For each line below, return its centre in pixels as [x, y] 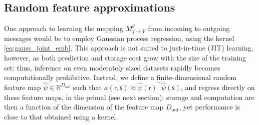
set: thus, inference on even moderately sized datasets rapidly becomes [112, 67]
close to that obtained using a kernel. [61, 116]
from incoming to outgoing [189, 28]
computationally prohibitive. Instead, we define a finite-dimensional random [120, 77]
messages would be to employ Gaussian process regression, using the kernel [119, 38]
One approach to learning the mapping [64, 28]
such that [87, 87]
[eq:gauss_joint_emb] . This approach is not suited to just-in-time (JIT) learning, [129, 48]
